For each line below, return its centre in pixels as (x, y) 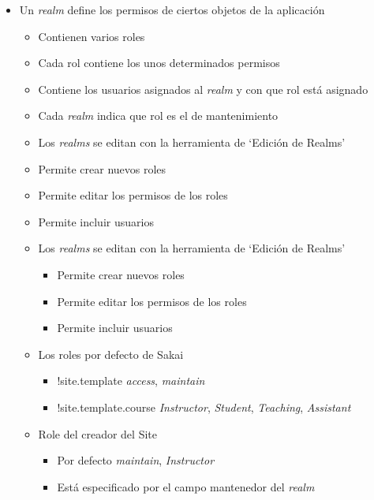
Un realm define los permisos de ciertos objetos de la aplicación (172, 9)
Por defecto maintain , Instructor (136, 460)
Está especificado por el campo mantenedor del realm (186, 486)
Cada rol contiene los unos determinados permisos (159, 63)
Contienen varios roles (92, 36)
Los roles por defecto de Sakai (111, 354)
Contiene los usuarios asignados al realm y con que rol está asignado (203, 89)
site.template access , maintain (133, 381)
